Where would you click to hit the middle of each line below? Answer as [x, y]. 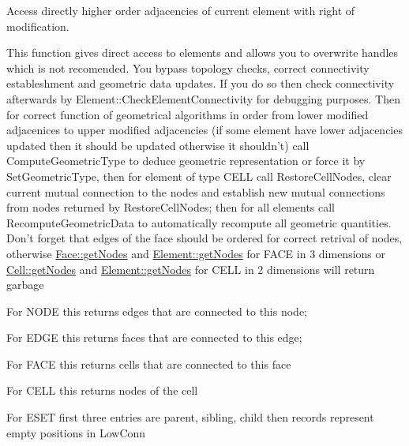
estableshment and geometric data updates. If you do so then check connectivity [201, 83]
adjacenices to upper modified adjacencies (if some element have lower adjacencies [204, 130]
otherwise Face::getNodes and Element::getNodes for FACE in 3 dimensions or [196, 253]
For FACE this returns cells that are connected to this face [149, 364]
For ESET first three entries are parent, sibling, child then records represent [190, 417]
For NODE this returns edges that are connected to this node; [157, 311]
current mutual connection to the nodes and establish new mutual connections [196, 191]
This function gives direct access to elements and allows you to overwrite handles [203, 52]
